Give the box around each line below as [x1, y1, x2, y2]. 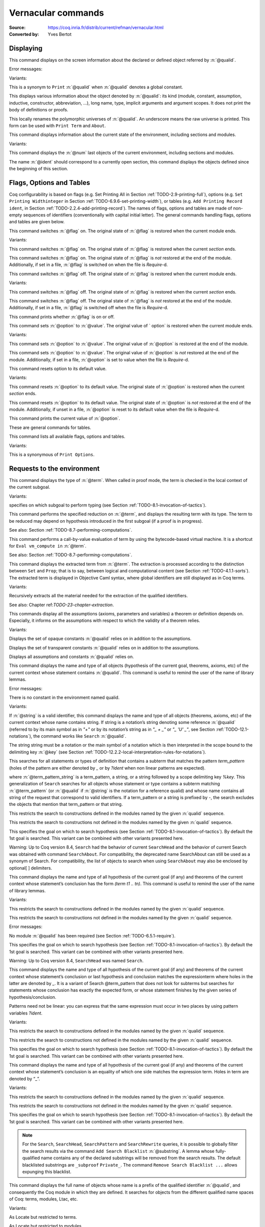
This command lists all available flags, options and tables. [9, 433, 126, 439]
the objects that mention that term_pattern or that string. [9, 801, 123, 807]
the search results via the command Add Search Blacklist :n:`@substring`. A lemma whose [22, 1148, 214, 1154]
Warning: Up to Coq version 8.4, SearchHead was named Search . [9, 958, 144, 963]
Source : [9, 25, 26, 30]
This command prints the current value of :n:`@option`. [9, 415, 120, 422]
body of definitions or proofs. [9, 107, 69, 113]
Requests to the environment [9, 464, 100, 473]
